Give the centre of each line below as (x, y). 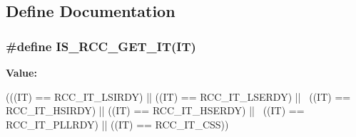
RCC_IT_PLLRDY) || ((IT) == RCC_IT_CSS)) (117, 124)
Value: (21, 72)
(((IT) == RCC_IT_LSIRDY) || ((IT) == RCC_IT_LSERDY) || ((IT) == (178, 96)
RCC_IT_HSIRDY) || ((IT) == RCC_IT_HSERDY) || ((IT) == (155, 110)
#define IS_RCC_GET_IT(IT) (101, 46)
